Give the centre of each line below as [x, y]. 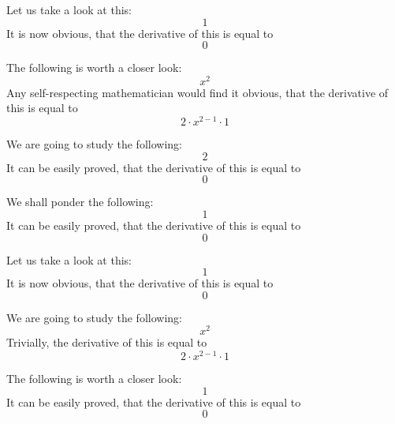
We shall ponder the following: [80, 202]
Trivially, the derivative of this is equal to [107, 342]
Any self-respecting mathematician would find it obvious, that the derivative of [197, 92]
